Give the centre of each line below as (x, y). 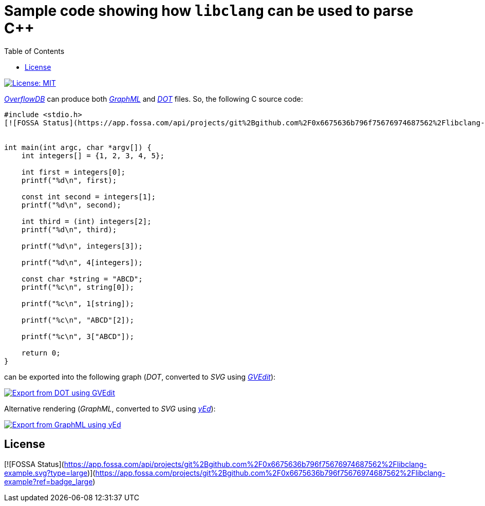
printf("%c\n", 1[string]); (78, 303)
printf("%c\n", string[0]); (78, 287)
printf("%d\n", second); (71, 205)
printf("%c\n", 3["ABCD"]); (78, 336)
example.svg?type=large (46, 473)
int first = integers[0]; (73, 172)
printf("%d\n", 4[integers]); (82, 262)
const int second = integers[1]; (89, 196)
